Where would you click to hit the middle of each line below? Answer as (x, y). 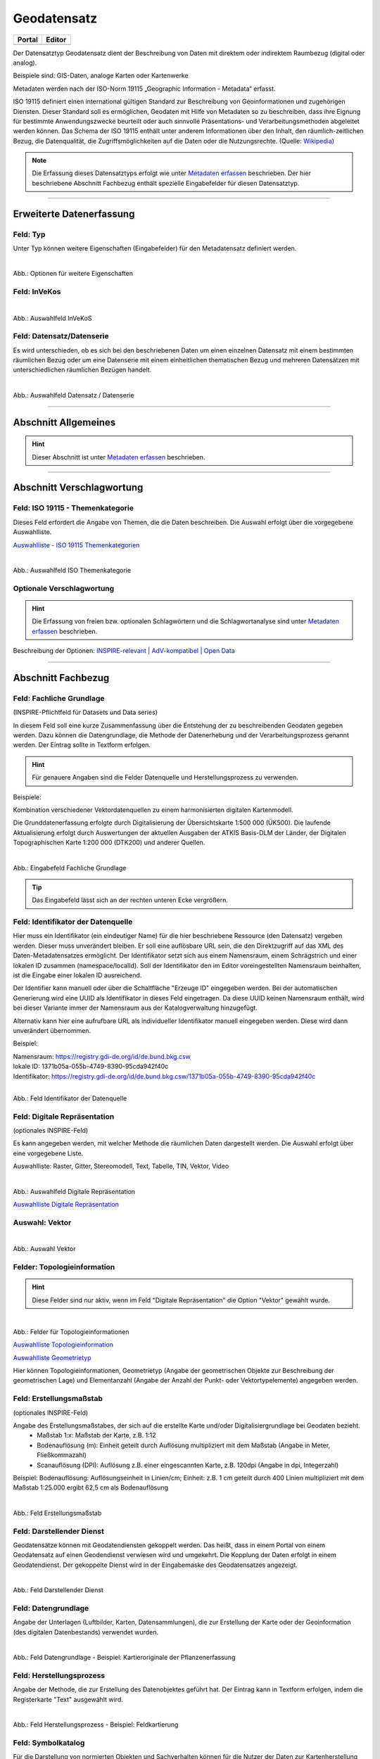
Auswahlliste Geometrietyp (52, 1357)
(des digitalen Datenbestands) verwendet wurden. (85, 1632)
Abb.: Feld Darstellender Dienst (58, 1590)
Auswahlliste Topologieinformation (63, 1345)
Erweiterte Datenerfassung (74, 214)
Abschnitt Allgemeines (64, 422)
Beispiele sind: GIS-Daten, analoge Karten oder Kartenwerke (101, 76)
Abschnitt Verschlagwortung (78, 488)
